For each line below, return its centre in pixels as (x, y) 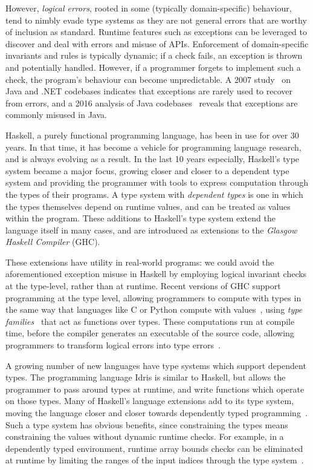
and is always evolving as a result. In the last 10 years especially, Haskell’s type (153, 159)
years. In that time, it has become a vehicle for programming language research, (153, 147)
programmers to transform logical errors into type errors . (113, 345)
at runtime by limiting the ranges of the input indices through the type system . (155, 460)
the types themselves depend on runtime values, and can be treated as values (148, 206)
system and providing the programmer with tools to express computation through (157, 182)
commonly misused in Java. (56, 115)
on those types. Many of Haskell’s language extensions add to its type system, (150, 401)
